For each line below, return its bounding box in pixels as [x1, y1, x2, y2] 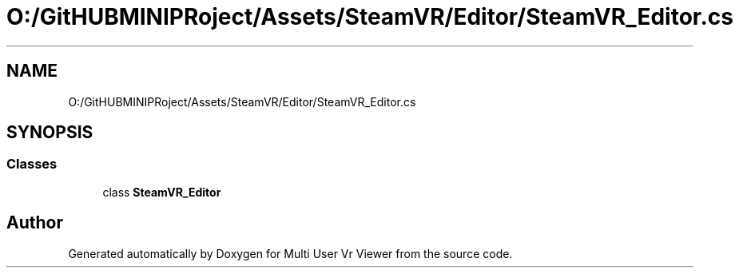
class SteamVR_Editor [102, 185, 221, 199]
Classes [6, 156, 58, 173]
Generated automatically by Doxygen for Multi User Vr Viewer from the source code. [68, 246, 513, 260]
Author [6, 212, 63, 233]
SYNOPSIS [6, 122, 93, 143]
